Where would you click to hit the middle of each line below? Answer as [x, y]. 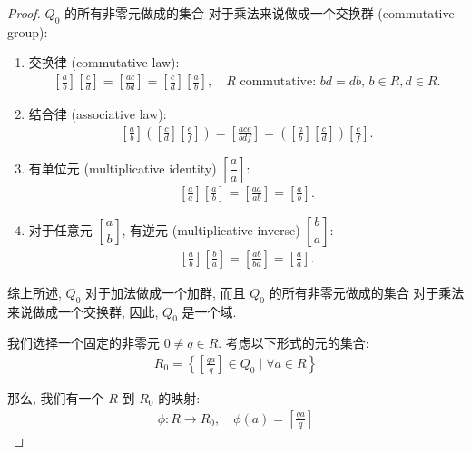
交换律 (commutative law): [104, 62]
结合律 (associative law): [98, 114]
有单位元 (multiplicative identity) [123, 168]
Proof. [24, 13]
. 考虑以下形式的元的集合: [294, 343]
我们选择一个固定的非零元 [83, 343]
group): [28, 31]
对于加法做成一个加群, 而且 [165, 292]
